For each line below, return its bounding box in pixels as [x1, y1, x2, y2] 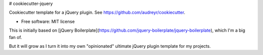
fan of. [9, 34, 22, 40]
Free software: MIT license [21, 18, 75, 24]
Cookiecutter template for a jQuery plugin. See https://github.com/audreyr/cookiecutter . [9, 10, 186, 16]
